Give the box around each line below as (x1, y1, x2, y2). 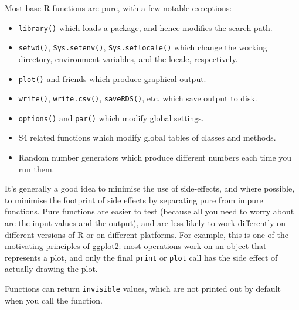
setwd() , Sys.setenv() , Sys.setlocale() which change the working (18, 41, 267, 53)
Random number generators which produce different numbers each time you (18, 151, 292, 163)
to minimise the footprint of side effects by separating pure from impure (5, 193, 263, 206)
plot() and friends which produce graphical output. (18, 72, 206, 84)
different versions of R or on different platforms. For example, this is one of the (5, 228, 288, 240)
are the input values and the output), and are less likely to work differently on (5, 217, 286, 229)
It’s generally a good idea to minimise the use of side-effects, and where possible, (5, 182, 295, 195)
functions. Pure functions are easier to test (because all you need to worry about (5, 205, 294, 217)
